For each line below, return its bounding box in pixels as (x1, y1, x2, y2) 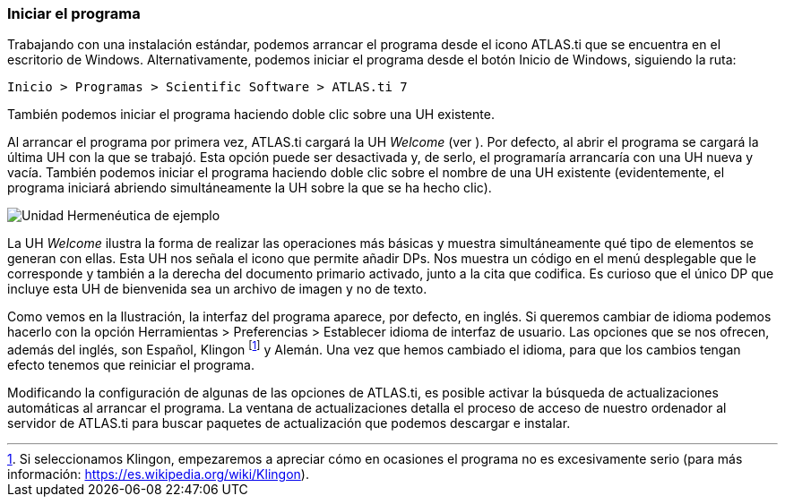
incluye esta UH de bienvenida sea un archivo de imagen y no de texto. (7, 281, 427, 297)
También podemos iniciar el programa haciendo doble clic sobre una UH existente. (7, 107, 495, 123)
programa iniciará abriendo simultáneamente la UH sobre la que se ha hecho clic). (7, 180, 492, 196)
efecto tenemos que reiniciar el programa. (7, 357, 254, 373)
